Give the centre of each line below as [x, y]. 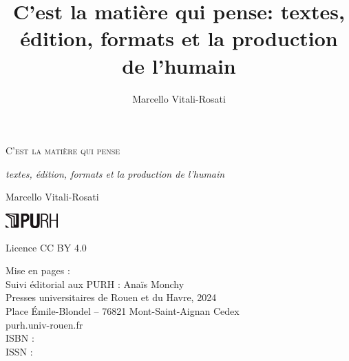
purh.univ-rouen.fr [44, 324]
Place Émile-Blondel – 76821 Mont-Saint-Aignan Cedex [123, 311]
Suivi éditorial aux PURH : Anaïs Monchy [95, 283]
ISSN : [19, 351]
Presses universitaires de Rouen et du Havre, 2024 [111, 297]
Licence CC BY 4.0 [46, 247]
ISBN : [20, 338]
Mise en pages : [38, 270]
